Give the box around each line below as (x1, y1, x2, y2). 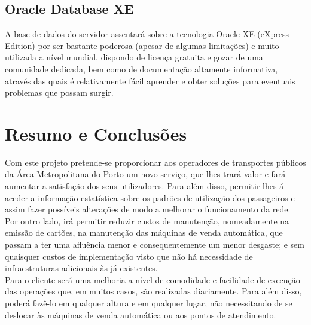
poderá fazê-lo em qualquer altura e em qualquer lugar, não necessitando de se (5, 297, 292, 309)
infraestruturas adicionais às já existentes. (5, 262, 158, 274)
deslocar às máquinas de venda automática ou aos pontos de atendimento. (5, 308, 276, 321)
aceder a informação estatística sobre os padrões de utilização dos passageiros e (5, 191, 295, 203)
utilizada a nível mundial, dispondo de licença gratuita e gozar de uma (5, 51, 263, 63)
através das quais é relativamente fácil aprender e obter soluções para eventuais (5, 74, 295, 87)
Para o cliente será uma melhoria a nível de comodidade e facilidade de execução (5, 273, 300, 285)
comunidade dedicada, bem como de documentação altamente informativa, (5, 62, 278, 75)
